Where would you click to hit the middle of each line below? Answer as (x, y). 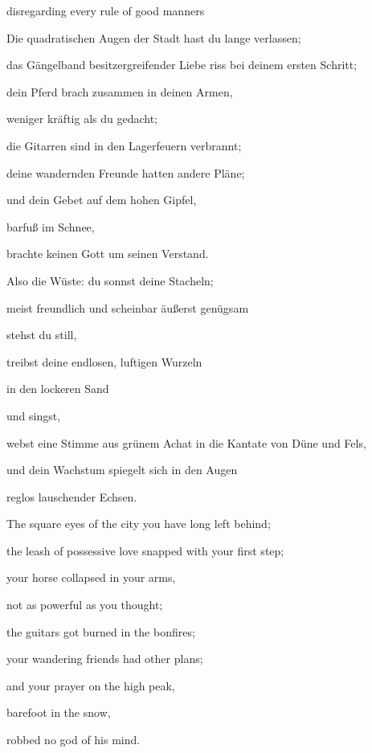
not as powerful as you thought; (85, 605)
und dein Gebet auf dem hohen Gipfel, (102, 200)
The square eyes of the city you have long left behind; (139, 524)
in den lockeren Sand (58, 389)
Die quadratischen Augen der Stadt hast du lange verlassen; (154, 37)
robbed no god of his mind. (74, 740)
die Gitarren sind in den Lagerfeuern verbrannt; (124, 145)
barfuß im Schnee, (51, 226)
